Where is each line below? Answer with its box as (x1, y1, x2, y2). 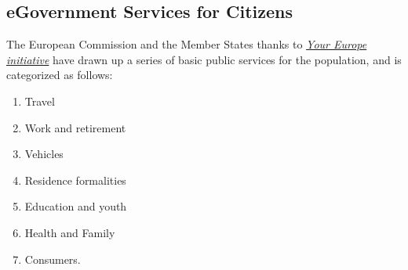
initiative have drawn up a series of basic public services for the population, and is (6, 51, 402, 67)
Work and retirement (24, 119, 126, 135)
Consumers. (24, 250, 81, 267)
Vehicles (24, 146, 64, 162)
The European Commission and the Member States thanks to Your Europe (6, 36, 367, 52)
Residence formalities (24, 171, 126, 188)
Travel (24, 92, 55, 109)
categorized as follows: (6, 67, 113, 83)
